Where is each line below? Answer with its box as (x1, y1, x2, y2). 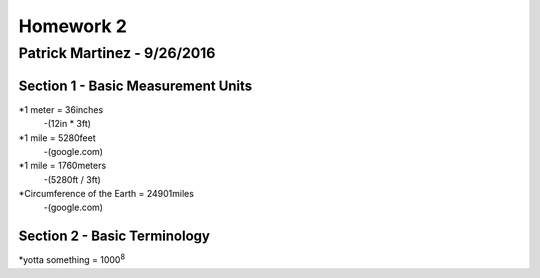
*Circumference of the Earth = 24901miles (18, 188, 195, 200)
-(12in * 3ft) (43, 118, 92, 130)
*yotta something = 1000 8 (18, 252, 125, 266)
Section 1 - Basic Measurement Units (18, 77, 253, 94)
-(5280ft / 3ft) (43, 173, 102, 185)
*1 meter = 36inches (18, 103, 104, 115)
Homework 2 (18, 15, 127, 37)
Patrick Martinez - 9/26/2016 (18, 44, 216, 62)
